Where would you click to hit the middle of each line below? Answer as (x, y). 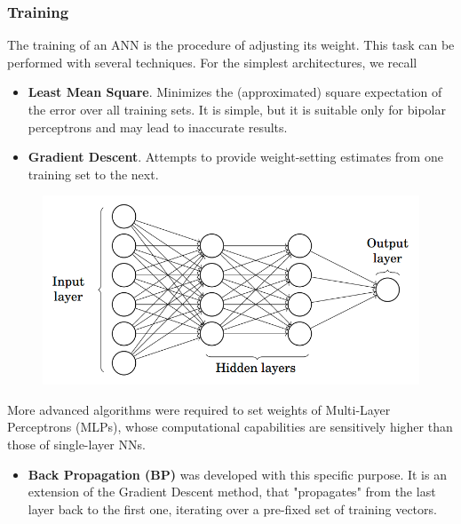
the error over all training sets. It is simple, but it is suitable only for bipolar (237, 109)
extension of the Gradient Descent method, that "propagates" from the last (232, 492)
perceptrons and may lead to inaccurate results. (158, 127)
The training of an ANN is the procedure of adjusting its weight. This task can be (231, 45)
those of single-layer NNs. (76, 444)
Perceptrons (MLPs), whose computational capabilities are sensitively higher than (230, 427)
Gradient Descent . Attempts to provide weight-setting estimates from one (235, 157)
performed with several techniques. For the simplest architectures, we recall (212, 62)
